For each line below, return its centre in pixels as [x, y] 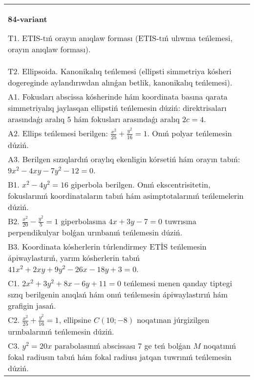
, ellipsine [75, 320]
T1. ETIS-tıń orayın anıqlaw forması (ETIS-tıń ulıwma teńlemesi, [120, 38]
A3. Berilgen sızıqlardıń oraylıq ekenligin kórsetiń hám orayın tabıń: [124, 159]
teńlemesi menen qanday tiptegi [178, 283]
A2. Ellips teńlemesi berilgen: [58, 133]
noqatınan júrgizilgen [173, 320]
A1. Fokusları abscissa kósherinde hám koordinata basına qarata [118, 96]
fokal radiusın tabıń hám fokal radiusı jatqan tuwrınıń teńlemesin [120, 357]
